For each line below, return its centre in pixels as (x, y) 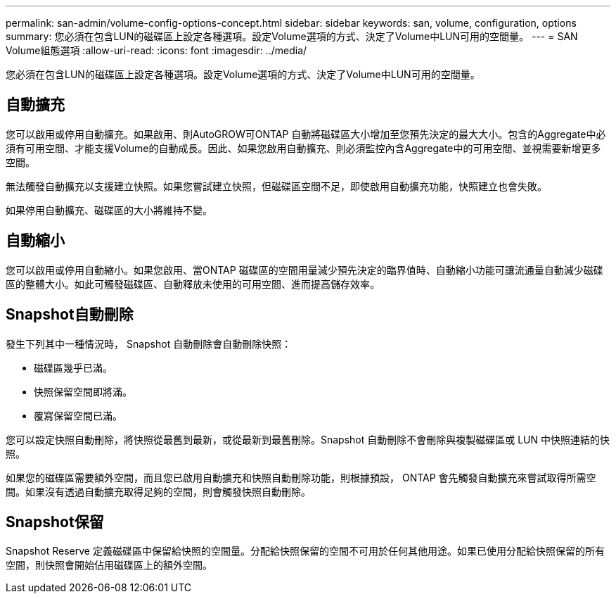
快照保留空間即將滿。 (83, 391)
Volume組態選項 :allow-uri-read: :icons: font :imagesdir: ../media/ (156, 50)
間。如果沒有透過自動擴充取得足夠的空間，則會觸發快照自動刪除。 (158, 491)
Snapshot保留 (55, 522)
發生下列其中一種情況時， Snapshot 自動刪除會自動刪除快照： (149, 343)
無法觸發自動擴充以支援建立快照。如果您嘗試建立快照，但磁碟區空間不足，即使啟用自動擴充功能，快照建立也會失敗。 (276, 186)
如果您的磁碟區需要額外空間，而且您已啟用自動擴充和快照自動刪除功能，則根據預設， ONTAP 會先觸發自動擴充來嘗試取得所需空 (301, 477)
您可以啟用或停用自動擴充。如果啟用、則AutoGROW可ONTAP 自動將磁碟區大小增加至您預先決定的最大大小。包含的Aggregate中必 (306, 134)
